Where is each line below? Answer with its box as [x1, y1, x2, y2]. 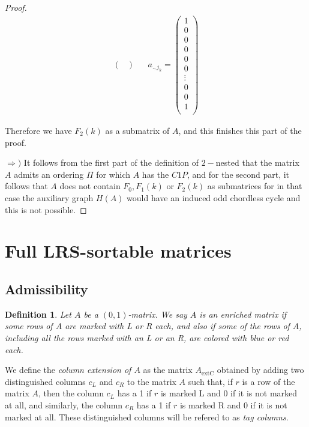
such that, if [188, 375, 233, 387]
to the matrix [127, 375, 176, 387]
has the [142, 168, 169, 180]
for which [96, 168, 131, 180]
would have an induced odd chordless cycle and [127, 192, 301, 204]
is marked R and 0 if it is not [179, 398, 287, 411]
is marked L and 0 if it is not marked [160, 387, 298, 399]
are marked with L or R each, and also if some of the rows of [65, 319, 290, 332]
